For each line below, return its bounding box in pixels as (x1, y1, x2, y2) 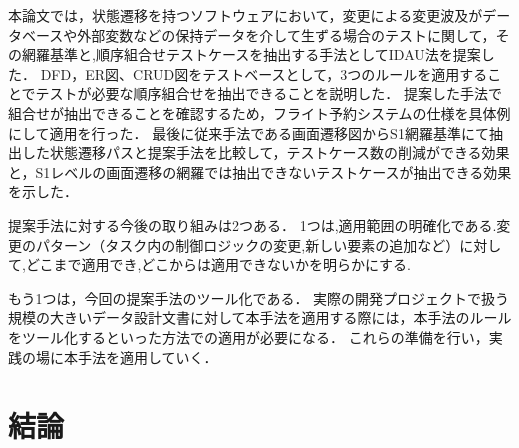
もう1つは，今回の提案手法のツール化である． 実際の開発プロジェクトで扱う (8, 287, 510, 308)
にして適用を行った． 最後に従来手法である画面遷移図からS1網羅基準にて (8, 122, 489, 143)
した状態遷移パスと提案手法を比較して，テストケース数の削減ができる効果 (21, 142, 510, 163)
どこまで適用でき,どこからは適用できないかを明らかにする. (25, 254, 411, 275)
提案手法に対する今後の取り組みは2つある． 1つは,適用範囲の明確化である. (8, 214, 497, 235)
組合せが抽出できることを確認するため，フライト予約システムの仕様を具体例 (8, 102, 511, 123)
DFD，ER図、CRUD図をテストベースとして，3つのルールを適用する (40, 63, 488, 84)
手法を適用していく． (77, 346, 218, 367)
